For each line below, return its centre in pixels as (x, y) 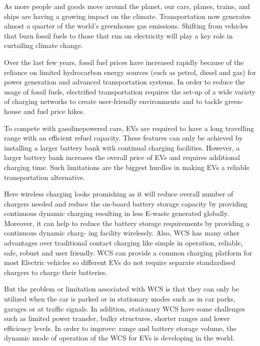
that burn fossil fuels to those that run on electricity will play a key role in (118, 35)
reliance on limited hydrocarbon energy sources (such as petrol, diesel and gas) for (130, 72)
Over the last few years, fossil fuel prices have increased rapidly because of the (124, 62)
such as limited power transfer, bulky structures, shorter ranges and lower (117, 318)
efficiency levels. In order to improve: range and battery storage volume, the (120, 328)
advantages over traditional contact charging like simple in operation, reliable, (123, 243)
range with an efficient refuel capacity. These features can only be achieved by (123, 138)
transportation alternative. (45, 177)
